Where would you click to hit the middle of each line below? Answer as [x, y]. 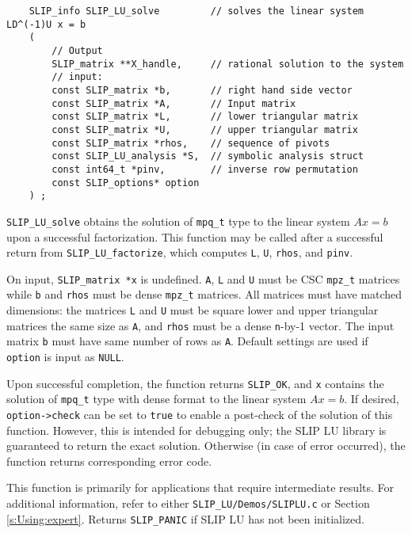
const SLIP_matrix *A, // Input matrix [174, 103]
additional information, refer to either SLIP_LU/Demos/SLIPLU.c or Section [188, 503]
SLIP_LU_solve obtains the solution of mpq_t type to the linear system [178, 221]
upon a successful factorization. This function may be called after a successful [195, 236]
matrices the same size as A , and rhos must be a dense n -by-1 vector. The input [200, 325]
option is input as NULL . [65, 357]
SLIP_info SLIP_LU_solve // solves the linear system [196, 11]
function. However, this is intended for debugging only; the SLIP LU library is [196, 430]
